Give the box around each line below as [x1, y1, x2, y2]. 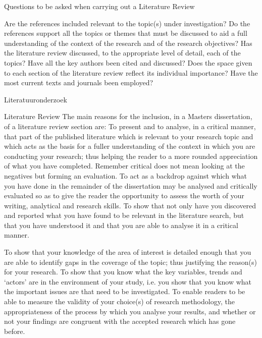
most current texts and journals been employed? [4, 77, 153, 88]
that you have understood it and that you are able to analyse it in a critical [4, 219, 238, 230]
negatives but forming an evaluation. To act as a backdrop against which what [4, 170, 247, 181]
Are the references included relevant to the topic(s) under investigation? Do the [4, 18, 250, 28]
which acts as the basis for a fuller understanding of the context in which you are [4, 141, 255, 151]
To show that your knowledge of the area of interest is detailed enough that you [4, 247, 251, 257]
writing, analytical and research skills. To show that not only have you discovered [4, 200, 256, 210]
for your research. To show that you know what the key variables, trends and [4, 266, 242, 277]
